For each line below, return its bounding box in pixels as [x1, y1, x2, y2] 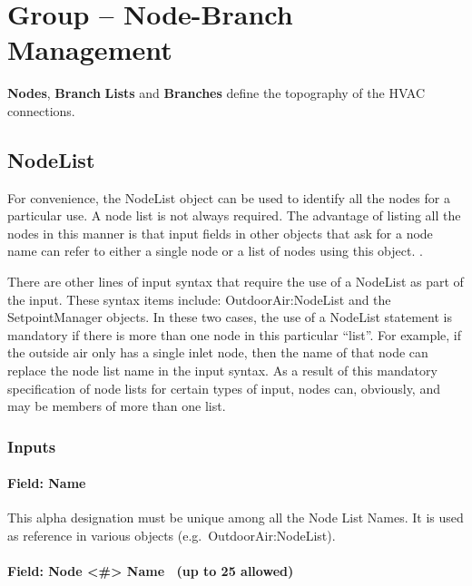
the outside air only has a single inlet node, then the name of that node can [7, 343, 428, 362]
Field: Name [7, 474, 86, 493]
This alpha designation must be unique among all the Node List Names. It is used [7, 508, 464, 527]
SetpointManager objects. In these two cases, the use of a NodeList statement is [7, 308, 452, 327]
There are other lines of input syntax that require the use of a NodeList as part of [7, 272, 464, 291]
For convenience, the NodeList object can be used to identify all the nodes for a [7, 188, 450, 207]
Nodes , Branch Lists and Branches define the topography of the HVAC [7, 83, 426, 103]
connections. [7, 101, 75, 120]
